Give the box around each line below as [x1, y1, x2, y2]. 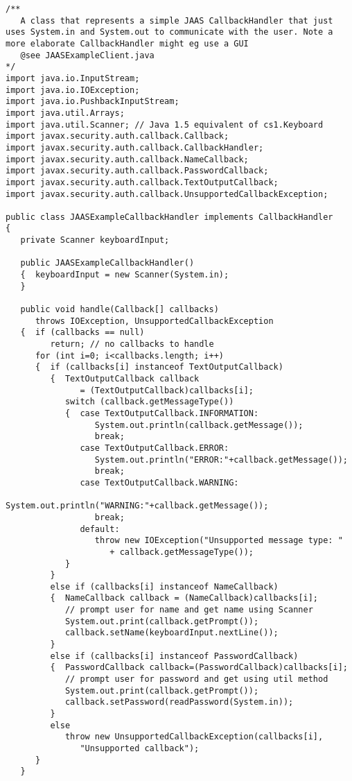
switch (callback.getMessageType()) [64, 397, 234, 407]
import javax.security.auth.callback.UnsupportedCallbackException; [6, 189, 328, 199]
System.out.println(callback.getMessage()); [94, 420, 303, 430]
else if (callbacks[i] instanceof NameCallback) [50, 581, 279, 592]
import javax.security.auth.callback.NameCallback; [6, 154, 249, 164]
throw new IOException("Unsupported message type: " [94, 535, 343, 546]
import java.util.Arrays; [6, 108, 125, 118]
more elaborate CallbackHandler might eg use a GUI [6, 38, 249, 49]
